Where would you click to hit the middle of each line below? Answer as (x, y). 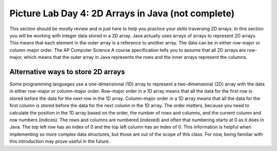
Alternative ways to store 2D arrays (67, 72)
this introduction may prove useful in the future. (60, 141)
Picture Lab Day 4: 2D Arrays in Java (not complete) (122, 13)
